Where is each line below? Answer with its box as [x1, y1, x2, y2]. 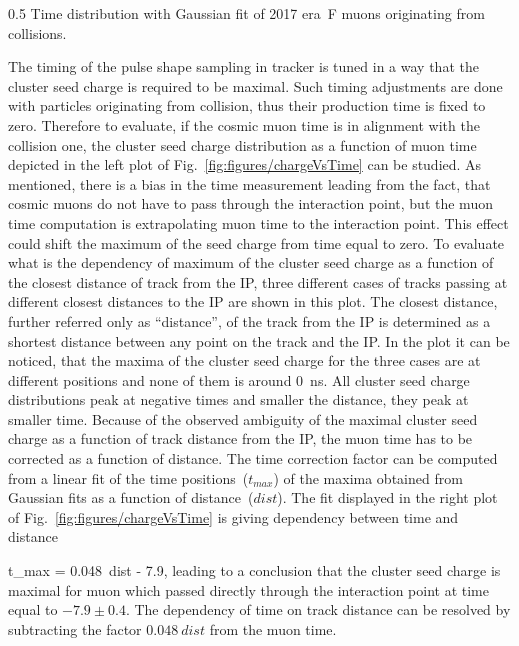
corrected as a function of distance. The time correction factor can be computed [8, 448, 498, 469]
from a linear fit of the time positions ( [8, 467, 249, 488]
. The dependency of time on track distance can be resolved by [125, 599, 511, 620]
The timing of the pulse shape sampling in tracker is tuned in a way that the [8, 56, 479, 77]
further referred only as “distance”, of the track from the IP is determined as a [8, 310, 491, 331]
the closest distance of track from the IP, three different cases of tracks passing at [8, 271, 508, 292]
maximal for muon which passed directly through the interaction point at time [8, 579, 489, 600]
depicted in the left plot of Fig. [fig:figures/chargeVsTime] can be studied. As [8, 154, 482, 175]
